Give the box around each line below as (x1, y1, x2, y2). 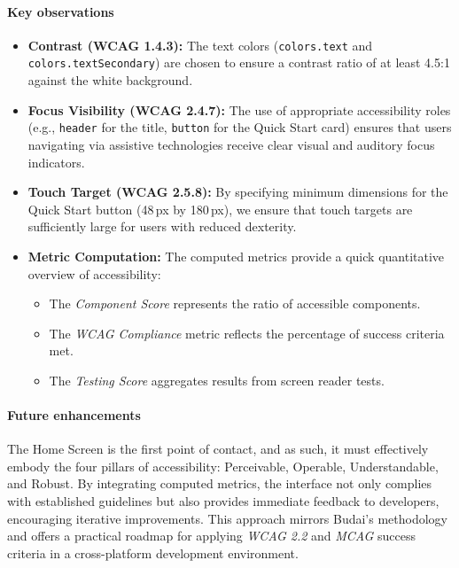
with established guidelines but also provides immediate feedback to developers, (7, 492, 440, 510)
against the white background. (27, 71, 193, 89)
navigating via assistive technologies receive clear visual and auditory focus (27, 135, 435, 153)
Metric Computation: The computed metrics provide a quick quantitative (27, 246, 445, 265)
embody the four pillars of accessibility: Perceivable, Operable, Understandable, (7, 456, 439, 475)
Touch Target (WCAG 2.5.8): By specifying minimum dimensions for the (27, 183, 448, 201)
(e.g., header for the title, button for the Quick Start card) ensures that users (27, 118, 452, 136)
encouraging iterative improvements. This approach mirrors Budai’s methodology (7, 509, 448, 527)
